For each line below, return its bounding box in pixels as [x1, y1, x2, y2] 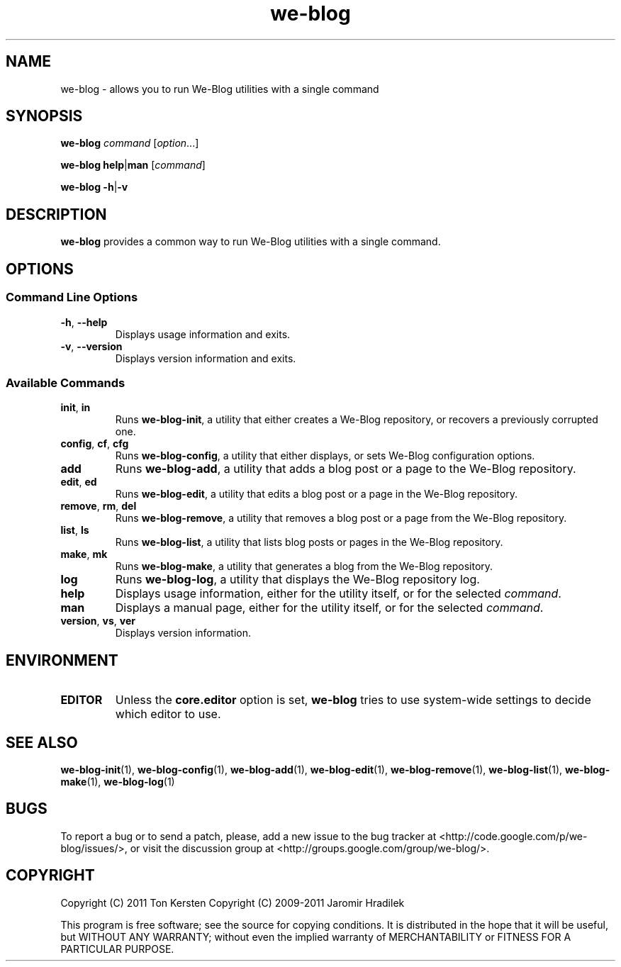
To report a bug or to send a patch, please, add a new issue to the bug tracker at [60, 829, 437, 842]
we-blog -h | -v [60, 181, 128, 194]
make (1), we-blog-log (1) [60, 775, 175, 788]
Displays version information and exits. [115, 352, 296, 364]
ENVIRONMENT [6, 651, 118, 669]
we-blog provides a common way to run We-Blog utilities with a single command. [60, 235, 441, 248]
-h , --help [60, 315, 108, 328]
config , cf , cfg [60, 437, 129, 450]
